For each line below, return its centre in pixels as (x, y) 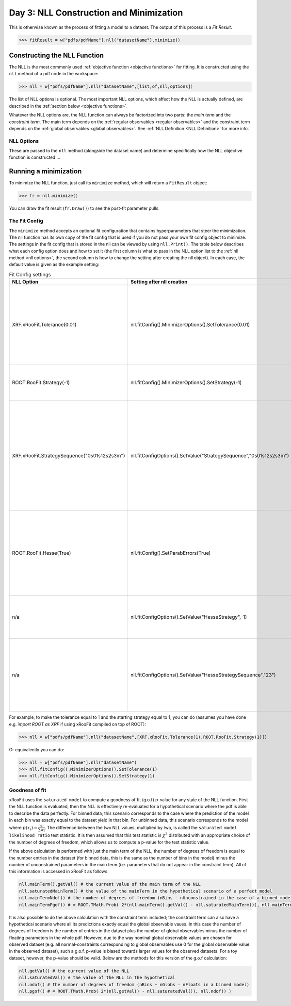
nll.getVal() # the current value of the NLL (74, 971)
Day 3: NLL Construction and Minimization (96, 13)
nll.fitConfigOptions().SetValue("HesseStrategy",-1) (189, 617)
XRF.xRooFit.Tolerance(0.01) (44, 325)
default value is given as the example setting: (54, 264)
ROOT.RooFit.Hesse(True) (41, 553)
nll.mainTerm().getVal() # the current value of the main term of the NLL (110, 884)
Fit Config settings (30, 275)
